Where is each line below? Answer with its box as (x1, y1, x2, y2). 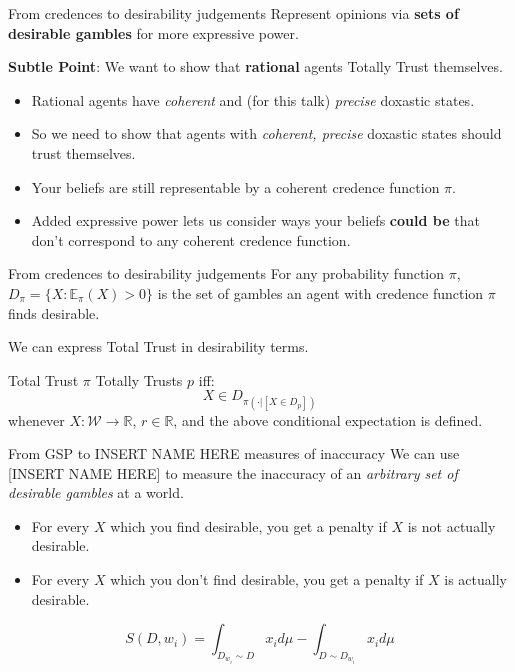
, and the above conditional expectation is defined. (173, 409, 483, 430)
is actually (444, 569, 507, 590)
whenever (8, 409, 65, 430)
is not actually (407, 515, 496, 536)
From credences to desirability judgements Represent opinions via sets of (8, 3, 459, 23)
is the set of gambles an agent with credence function (157, 282, 484, 303)
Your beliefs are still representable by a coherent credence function (31, 176, 440, 197)
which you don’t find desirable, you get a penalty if (110, 569, 424, 590)
